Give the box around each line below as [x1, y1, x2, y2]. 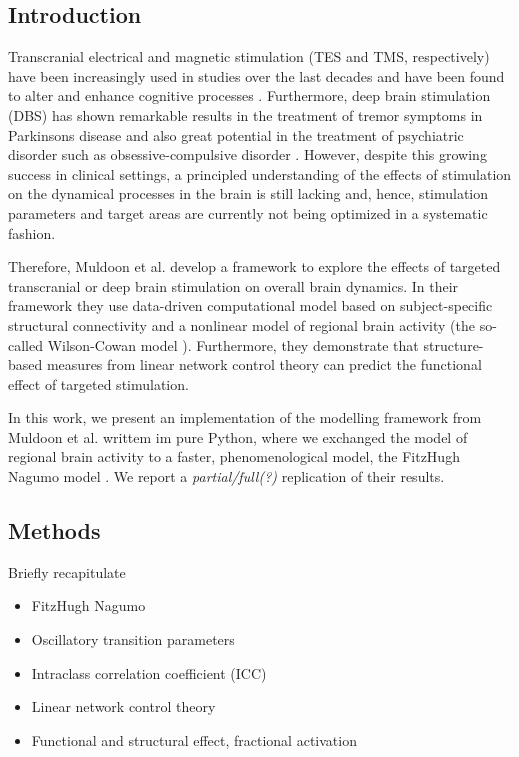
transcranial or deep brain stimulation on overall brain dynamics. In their [8, 275, 459, 296]
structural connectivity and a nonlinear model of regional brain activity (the [8, 314, 475, 335]
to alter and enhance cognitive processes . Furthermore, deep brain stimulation [8, 85, 491, 106]
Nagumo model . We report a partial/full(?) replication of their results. [8, 466, 445, 487]
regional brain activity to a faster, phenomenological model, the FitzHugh [8, 446, 460, 467]
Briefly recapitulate [8, 561, 126, 582]
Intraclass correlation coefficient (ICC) [31, 662, 267, 683]
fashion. [8, 222, 56, 243]
